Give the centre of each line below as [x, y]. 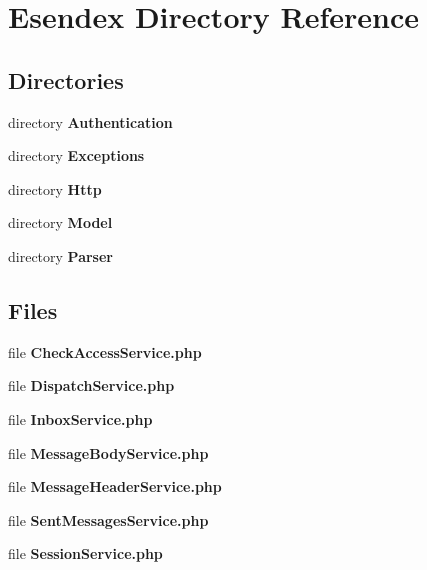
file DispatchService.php [91, 385]
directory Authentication [90, 121]
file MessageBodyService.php [108, 452]
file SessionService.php [85, 553]
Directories [66, 79]
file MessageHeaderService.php [115, 486]
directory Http [55, 188]
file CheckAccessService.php [105, 351]
